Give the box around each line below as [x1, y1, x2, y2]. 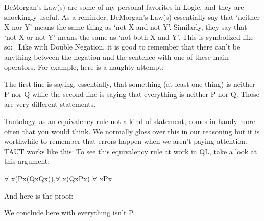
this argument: [4, 156, 50, 166]
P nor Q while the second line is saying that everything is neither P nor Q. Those [4, 88, 259, 99]
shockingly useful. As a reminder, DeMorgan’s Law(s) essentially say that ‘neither [4, 11, 260, 22]
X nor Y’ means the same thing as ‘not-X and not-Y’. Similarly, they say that [4, 21, 247, 32]
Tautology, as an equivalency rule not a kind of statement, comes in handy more [4, 115, 255, 126]
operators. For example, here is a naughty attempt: [4, 61, 164, 72]
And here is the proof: [4, 190, 74, 201]
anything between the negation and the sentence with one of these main [4, 51, 229, 62]
